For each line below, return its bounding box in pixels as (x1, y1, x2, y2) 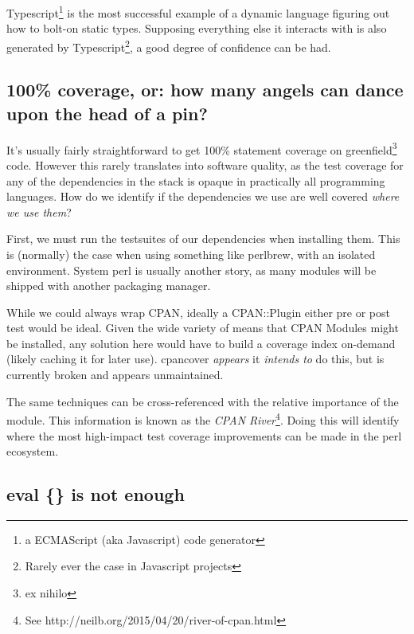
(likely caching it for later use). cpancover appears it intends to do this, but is (6, 350, 385, 367)
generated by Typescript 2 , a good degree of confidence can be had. (6, 36, 331, 55)
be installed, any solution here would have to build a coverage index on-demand (6, 335, 396, 351)
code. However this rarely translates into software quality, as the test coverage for (6, 156, 404, 173)
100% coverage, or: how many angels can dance (6, 77, 404, 102)
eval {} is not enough (6, 482, 185, 507)
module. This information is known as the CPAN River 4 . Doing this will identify (6, 409, 400, 428)
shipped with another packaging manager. (6, 277, 211, 294)
